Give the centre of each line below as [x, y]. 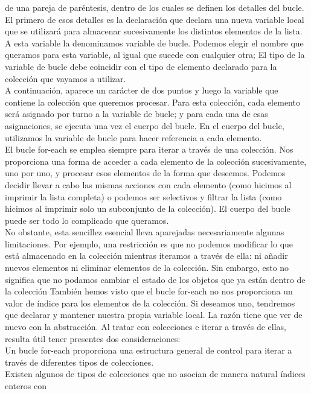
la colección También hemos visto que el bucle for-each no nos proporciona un [149, 291]
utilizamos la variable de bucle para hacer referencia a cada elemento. [133, 137]
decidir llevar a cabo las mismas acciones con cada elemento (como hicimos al [148, 184]
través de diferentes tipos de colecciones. [79, 362]
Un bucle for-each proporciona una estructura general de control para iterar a [149, 350]
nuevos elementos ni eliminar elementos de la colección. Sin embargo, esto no [147, 268]
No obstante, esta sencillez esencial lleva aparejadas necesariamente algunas [145, 232]
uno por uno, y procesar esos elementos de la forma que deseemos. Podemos [145, 173]
